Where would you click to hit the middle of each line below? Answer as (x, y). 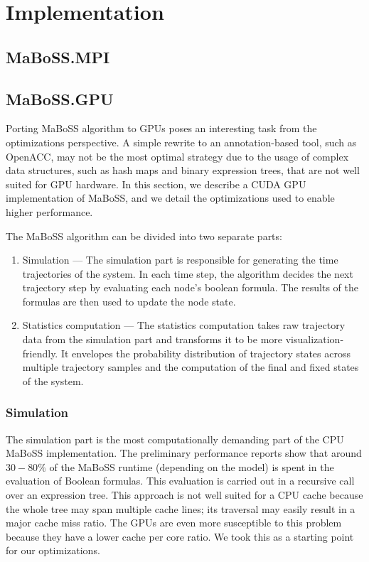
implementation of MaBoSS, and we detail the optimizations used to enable (170, 198)
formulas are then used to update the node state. (129, 301)
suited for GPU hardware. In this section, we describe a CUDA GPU (156, 184)
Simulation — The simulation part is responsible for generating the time (180, 260)
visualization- (315, 339)
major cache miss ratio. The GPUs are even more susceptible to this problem (174, 523)
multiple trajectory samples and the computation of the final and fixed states (191, 367)
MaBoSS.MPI (58, 56)
